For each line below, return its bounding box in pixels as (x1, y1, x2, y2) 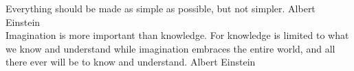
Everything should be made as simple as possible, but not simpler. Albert (5, 1, 316, 15)
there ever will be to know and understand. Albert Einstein (5, 55, 256, 69)
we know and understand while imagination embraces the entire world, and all (5, 41, 335, 55)
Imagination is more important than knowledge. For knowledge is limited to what (5, 28, 349, 42)
